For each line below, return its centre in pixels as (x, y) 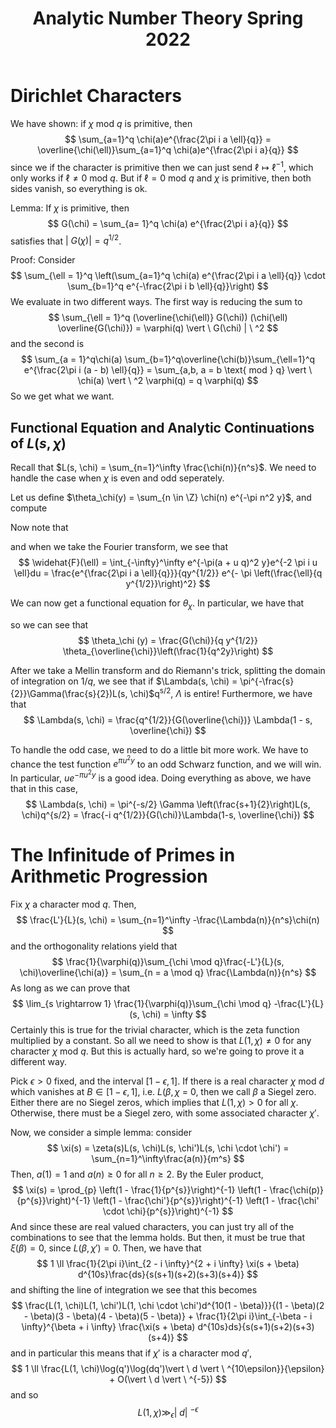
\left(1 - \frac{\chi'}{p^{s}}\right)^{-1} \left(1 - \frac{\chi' (206, 1200)
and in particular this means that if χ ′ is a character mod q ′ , (131, 1353)
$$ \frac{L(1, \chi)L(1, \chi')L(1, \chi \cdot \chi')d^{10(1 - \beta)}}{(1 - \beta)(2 (168, 1305)
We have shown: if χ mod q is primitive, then (101, 123)
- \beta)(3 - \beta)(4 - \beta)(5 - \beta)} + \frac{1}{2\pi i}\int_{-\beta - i (168, 1316)
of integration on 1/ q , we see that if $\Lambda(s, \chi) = (124, 681)
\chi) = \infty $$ (174, 1014)
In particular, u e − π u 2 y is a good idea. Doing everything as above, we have (161, 776)
